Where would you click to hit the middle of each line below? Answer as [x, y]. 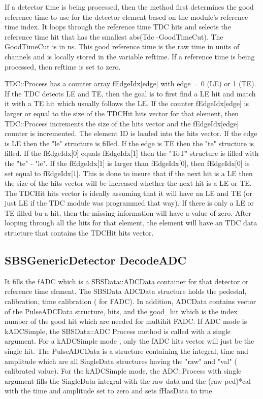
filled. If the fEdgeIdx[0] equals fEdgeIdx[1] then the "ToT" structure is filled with [132, 153]
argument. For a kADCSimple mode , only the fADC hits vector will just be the [129, 341]
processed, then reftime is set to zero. [63, 66]
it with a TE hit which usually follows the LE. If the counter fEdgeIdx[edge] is [127, 103]
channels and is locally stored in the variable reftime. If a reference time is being [130, 56]
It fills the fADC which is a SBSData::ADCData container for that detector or [127, 281]
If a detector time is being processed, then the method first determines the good [129, 7]
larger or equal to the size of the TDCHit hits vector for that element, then [122, 113]
